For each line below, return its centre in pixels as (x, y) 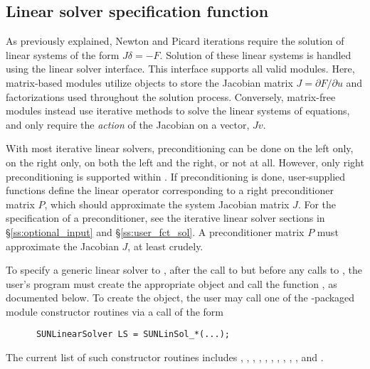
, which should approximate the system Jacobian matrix (167, 204)
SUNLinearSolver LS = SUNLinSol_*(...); (133, 335)
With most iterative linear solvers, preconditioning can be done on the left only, (180, 148)
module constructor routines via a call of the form (115, 311)
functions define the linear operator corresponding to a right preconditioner (170, 190)
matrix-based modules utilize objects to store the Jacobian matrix (149, 82)
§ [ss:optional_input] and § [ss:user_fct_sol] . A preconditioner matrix (155, 231)
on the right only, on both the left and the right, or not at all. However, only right (185, 162)
